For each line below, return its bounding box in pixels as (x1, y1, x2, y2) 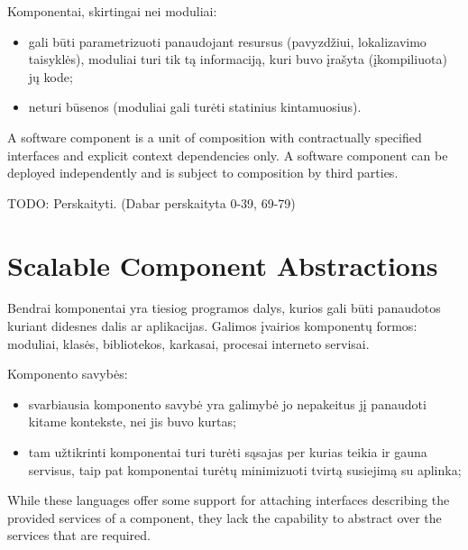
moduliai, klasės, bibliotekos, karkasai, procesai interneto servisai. (7, 334, 370, 353)
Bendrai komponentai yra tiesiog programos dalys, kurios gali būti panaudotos (7, 298, 441, 317)
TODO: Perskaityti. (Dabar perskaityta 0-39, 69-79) (7, 193, 296, 212)
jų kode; (28, 67, 73, 86)
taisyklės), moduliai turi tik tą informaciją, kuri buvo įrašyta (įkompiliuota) (28, 50, 447, 69)
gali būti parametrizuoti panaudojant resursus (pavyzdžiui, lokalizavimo (28, 32, 427, 50)
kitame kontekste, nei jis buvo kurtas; (28, 412, 236, 431)
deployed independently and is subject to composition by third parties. (7, 163, 399, 182)
